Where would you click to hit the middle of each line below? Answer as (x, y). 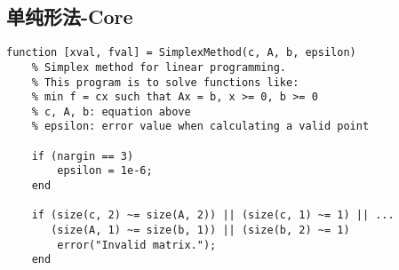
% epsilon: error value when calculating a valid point (200, 127)
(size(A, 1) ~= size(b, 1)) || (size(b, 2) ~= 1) (200, 230)
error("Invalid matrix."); (137, 245)
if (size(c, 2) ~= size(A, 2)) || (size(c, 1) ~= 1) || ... (213, 215)
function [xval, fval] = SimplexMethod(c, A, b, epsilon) (181, 53)
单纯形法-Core (70, 16)
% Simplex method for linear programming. (159, 67)
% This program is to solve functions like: (165, 82)
